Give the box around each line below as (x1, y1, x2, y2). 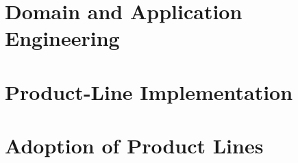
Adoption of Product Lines (5, 131, 264, 160)
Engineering (5, 24, 120, 52)
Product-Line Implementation (5, 77, 293, 105)
